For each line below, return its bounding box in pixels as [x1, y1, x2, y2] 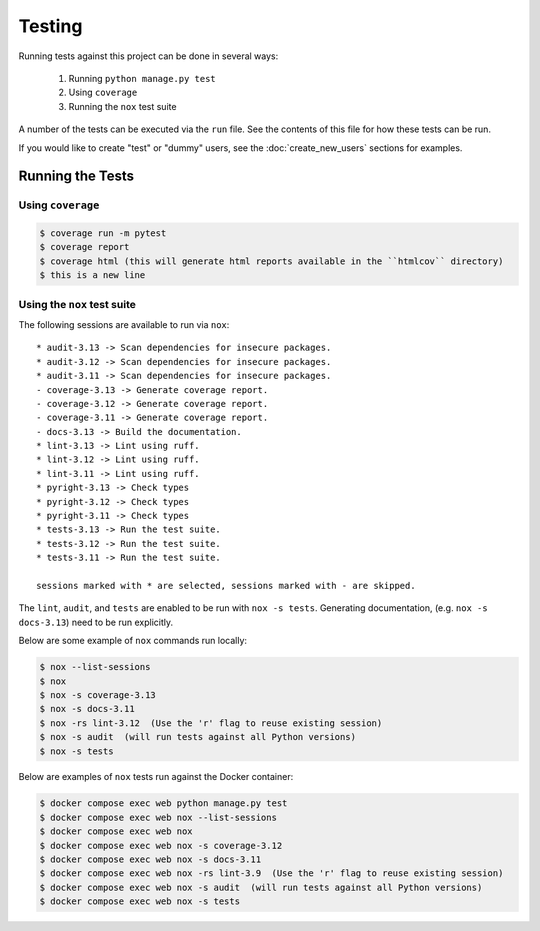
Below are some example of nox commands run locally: [18, 635, 248, 647]
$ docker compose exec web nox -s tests [39, 896, 240, 907]
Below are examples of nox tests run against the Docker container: [18, 771, 294, 783]
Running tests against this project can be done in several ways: [18, 50, 279, 62]
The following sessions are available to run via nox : [18, 318, 230, 330]
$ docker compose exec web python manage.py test [39, 798, 288, 809]
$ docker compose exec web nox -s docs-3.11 [39, 854, 262, 865]
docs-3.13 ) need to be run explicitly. [18, 616, 174, 628]
